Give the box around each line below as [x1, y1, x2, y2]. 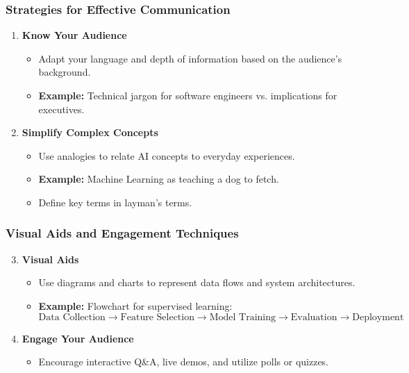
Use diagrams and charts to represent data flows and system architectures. [38, 275, 356, 290]
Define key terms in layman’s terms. [38, 194, 192, 209]
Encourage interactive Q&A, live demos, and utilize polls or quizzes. [38, 354, 329, 369]
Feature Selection [120, 312, 194, 322]
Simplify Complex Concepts [22, 125, 158, 140]
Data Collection [38, 312, 106, 322]
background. [38, 65, 91, 79]
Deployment [352, 312, 404, 322]
